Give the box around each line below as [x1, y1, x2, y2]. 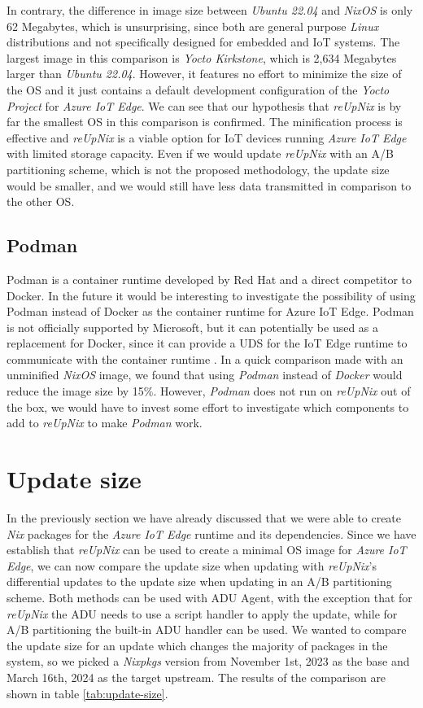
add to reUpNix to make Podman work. [7, 414, 203, 431]
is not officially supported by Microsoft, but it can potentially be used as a [7, 318, 379, 335]
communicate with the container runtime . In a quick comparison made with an [7, 350, 403, 367]
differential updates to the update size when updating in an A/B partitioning [7, 573, 392, 590]
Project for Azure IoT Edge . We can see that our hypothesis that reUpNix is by [7, 97, 402, 114]
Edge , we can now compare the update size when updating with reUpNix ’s [7, 557, 377, 574]
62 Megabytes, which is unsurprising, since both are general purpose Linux [7, 17, 379, 34]
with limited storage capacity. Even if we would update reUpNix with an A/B [7, 145, 394, 162]
